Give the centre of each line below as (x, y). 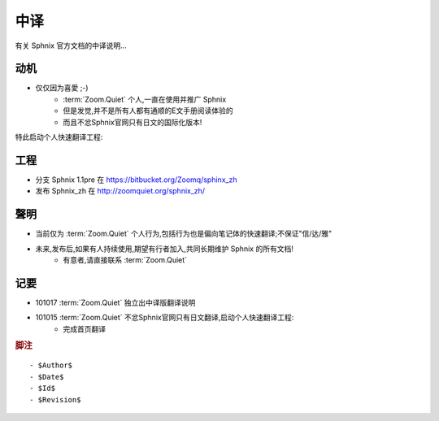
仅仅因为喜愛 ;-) (62, 88)
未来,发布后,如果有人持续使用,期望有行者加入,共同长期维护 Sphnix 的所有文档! (165, 249)
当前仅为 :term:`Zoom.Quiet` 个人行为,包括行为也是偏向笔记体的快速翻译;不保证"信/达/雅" (184, 234)
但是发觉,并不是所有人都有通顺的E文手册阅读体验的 (148, 111)
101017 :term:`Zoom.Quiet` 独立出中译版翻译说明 (115, 302)
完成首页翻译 (84, 328)
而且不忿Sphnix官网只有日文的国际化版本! (133, 122)
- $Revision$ (55, 399)
